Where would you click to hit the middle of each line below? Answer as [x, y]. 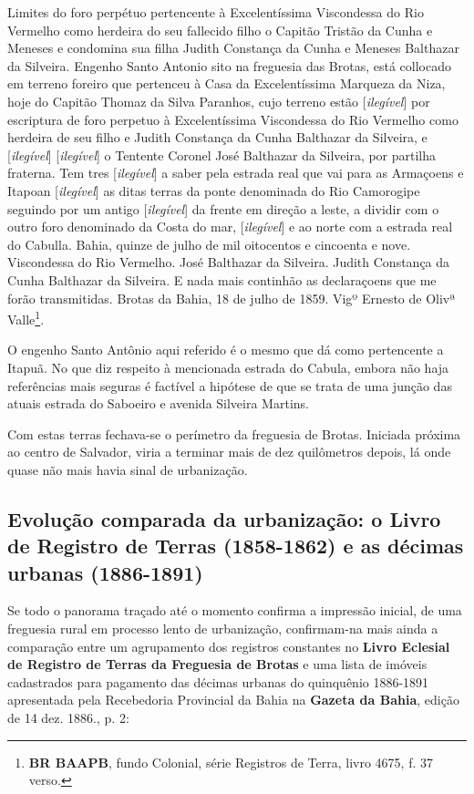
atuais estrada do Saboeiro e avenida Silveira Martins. [158, 403]
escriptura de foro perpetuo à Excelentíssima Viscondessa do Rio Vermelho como [233, 119]
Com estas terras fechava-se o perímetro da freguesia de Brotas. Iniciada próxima [234, 433]
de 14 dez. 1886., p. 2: [68, 718]
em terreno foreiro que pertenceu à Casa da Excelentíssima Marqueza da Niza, [227, 83]
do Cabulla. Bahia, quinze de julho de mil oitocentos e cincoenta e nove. [209, 244]
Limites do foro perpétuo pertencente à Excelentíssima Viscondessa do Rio [216, 12]
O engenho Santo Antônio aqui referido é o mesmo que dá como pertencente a [226, 350]
